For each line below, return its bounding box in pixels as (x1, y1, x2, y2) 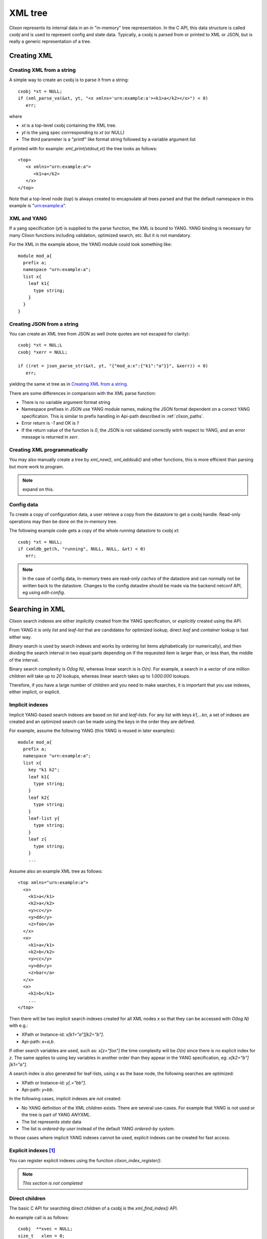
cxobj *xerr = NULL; (18, 349, 68, 355)
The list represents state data (21, 1119, 82, 1125)
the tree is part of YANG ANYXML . (21, 1112, 91, 1118)
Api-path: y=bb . (21, 1087, 54, 1093)
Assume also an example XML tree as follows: (9, 868, 103, 874)
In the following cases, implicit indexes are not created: (9, 1096, 122, 1102)
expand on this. (22, 486, 54, 493)
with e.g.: (9, 1022, 28, 1028)
